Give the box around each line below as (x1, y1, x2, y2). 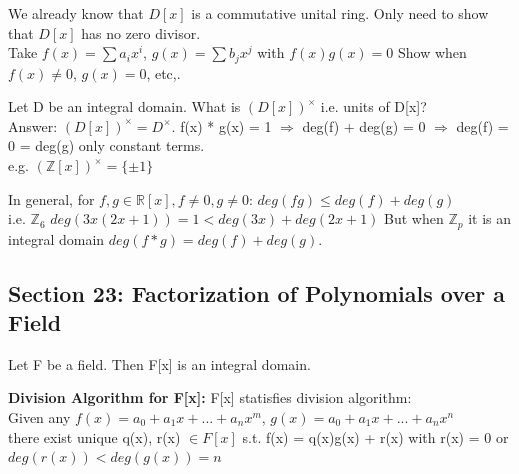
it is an (468, 208, 512, 229)
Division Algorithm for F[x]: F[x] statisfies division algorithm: (8, 387, 412, 408)
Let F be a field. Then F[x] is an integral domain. (8, 353, 311, 374)
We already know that (8, 3, 144, 23)
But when (384, 208, 444, 229)
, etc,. (146, 62, 181, 83)
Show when (398, 42, 467, 63)
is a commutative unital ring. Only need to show (191, 3, 489, 23)
